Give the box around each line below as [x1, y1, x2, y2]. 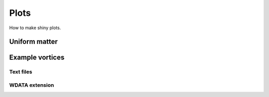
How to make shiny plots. [9, 25, 61, 31]
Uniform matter [9, 38, 58, 46]
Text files [9, 68, 32, 75]
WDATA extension [9, 82, 54, 89]
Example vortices [9, 53, 65, 62]
